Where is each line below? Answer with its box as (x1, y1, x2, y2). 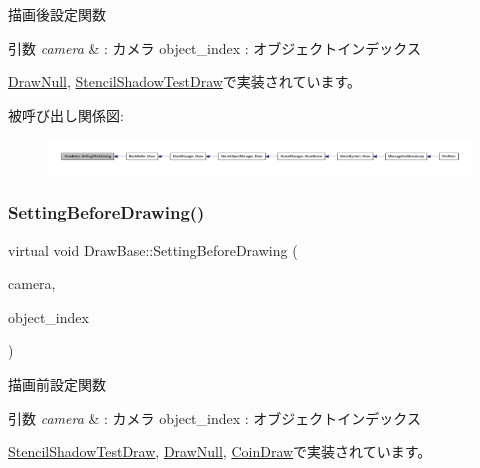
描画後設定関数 (8, 4, 106, 24)
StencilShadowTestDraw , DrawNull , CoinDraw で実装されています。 (8, 441, 432, 462)
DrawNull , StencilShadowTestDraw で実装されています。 (8, 71, 362, 92)
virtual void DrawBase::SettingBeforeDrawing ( (8, 239, 298, 260)
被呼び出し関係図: (8, 104, 124, 125)
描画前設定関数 (8, 373, 106, 394)
